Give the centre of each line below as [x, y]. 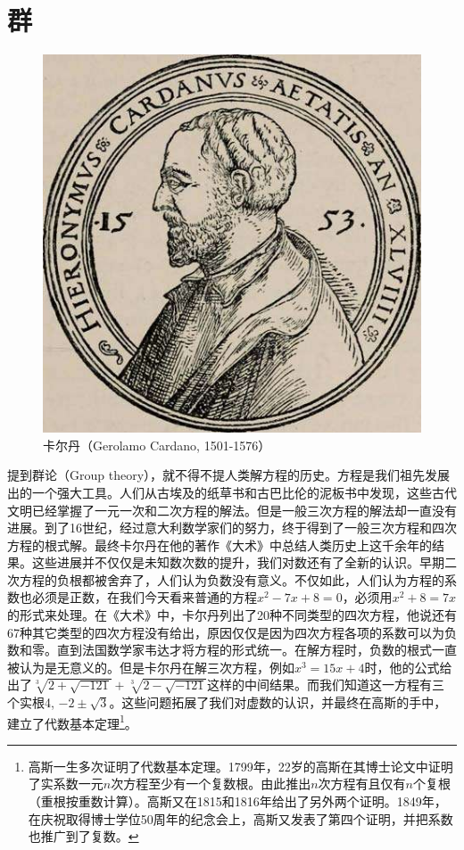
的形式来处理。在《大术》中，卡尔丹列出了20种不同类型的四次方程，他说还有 [232, 615]
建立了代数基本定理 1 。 [72, 722]
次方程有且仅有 [362, 784]
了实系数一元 [66, 784]
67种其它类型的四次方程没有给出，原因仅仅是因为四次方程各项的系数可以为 [226, 632]
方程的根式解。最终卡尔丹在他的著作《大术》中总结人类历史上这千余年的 [220, 545]
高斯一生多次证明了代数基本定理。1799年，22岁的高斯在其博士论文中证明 [240, 766]
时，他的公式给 [408, 667]
